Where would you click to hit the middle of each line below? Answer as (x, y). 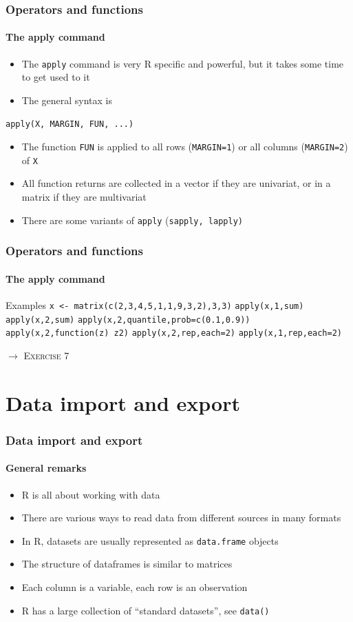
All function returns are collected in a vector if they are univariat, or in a (176, 183)
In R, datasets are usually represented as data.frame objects (150, 540)
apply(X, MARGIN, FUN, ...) (70, 124)
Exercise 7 (46, 355)
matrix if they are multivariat (84, 197)
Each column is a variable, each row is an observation (135, 586)
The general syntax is (67, 100)
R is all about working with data (91, 494)
